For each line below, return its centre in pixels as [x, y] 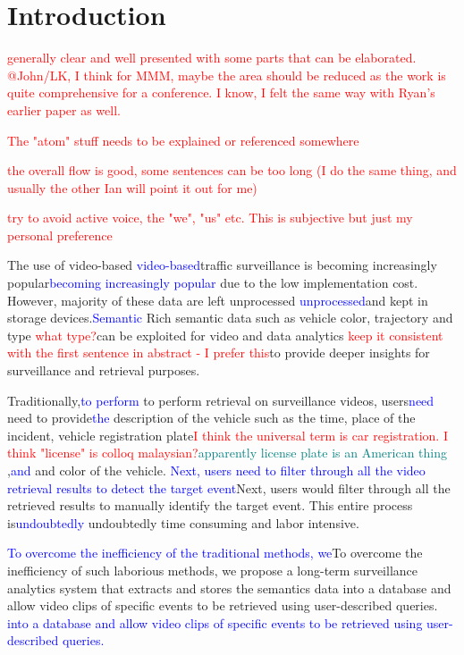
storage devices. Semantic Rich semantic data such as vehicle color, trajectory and [230, 318]
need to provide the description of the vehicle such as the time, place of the [211, 418]
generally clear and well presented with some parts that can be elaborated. [212, 58]
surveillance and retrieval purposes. [104, 370]
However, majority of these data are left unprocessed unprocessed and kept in [218, 300]
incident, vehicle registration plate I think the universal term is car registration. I [228, 435]
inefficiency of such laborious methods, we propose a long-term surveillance [213, 570]
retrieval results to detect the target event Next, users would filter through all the [229, 487]
